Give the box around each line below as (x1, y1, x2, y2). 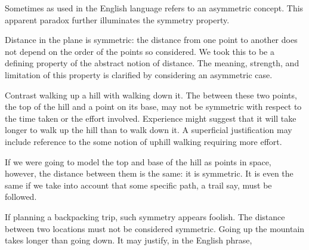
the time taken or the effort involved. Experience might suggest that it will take (5, 112, 296, 124)
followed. (5, 190, 37, 203)
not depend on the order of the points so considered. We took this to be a (5, 45, 274, 57)
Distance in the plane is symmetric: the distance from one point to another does (5, 33, 298, 46)
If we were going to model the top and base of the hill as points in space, (5, 155, 271, 168)
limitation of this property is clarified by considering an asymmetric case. (5, 68, 273, 81)
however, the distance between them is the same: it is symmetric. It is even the (5, 167, 293, 180)
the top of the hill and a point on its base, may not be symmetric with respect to (5, 100, 302, 113)
